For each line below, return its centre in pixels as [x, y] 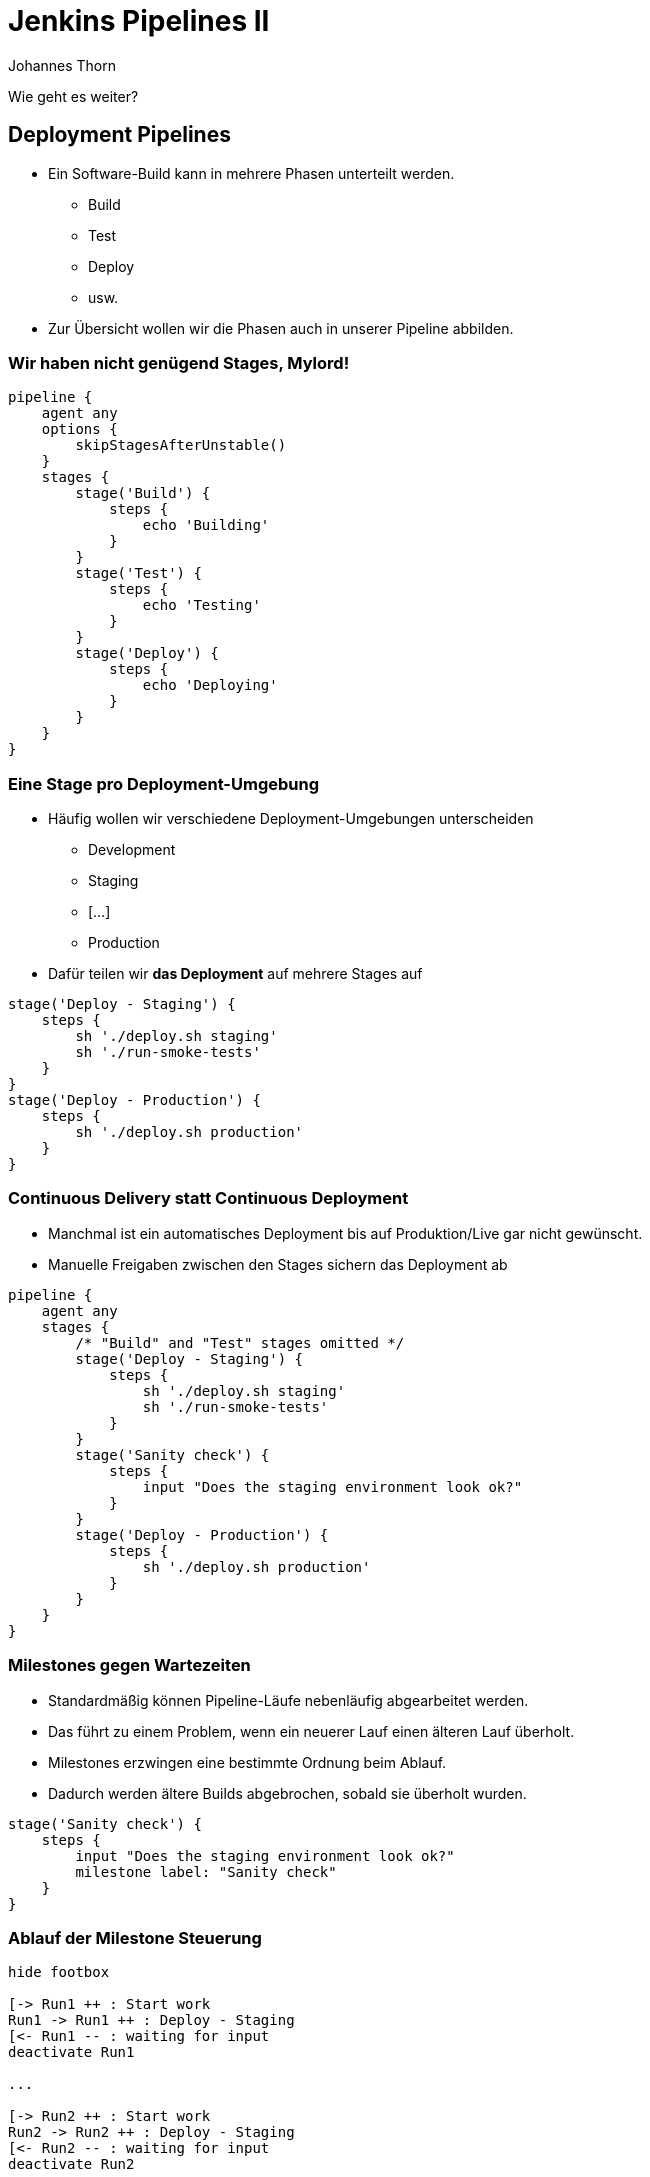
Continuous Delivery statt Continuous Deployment [208, 1198]
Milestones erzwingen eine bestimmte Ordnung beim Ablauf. [247, 1762]
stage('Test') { [138, 573]
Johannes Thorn [62, 65]
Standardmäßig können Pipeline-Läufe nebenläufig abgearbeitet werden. [288, 1700]
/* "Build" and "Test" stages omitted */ [240, 1342]
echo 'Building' [206, 525]
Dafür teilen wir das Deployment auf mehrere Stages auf [235, 974]
